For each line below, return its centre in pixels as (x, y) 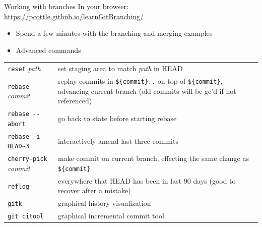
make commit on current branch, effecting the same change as (153, 158)
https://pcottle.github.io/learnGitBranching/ (74, 16)
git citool (26, 217)
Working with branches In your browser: (66, 6)
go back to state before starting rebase (117, 118)
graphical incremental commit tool (111, 216)
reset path (24, 68)
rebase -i (24, 136)
